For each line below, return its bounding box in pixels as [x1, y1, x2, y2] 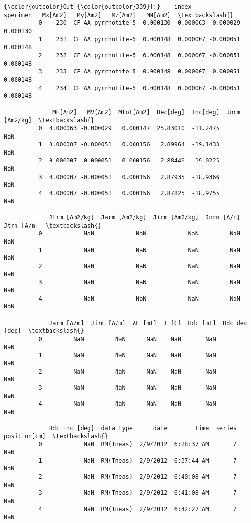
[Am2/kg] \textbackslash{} [4, 117, 95, 124]
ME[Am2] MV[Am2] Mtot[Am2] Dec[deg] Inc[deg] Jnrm [52, 108, 240, 116]
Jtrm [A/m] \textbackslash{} [4, 222, 101, 229]
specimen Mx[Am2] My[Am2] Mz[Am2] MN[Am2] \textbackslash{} [4, 11, 234, 18]
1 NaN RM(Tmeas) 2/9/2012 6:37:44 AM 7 [38, 457, 237, 464]
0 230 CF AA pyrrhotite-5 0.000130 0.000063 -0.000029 [38, 19, 240, 27]
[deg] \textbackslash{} [4, 327, 84, 335]
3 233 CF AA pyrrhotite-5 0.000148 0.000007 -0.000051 [38, 68, 240, 75]
